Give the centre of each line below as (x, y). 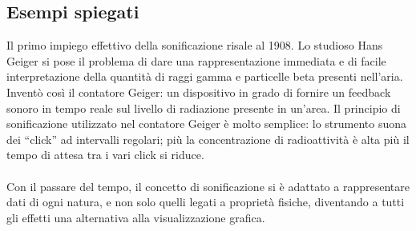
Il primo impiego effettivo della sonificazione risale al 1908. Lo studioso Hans (195, 45)
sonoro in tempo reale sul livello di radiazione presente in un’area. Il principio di (204, 108)
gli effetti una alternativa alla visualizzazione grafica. (136, 217)
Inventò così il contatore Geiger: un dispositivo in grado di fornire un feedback (199, 92)
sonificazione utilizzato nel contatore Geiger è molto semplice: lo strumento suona (207, 123)
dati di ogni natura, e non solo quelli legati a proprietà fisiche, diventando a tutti (206, 202)
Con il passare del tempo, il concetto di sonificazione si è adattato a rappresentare (208, 186)
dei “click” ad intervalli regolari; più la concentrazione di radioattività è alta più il (208, 139)
